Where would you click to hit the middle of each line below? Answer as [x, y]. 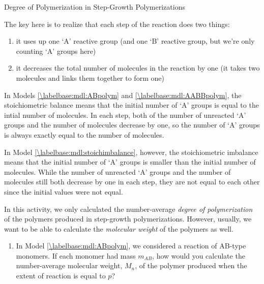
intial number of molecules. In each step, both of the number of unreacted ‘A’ [125, 115]
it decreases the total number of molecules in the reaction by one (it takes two [138, 68]
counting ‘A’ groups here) [56, 51]
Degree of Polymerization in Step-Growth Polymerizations [95, 7]
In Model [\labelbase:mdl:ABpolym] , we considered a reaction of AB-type [131, 246]
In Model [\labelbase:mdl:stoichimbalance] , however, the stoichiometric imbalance [131, 152]
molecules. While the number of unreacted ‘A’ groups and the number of [118, 171]
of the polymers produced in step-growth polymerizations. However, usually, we [128, 219]
